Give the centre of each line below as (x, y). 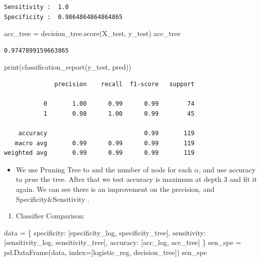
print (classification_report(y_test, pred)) (68, 67)
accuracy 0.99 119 (106, 133)
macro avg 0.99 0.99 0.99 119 (105, 143)
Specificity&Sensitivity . (53, 199)
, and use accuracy (227, 169)
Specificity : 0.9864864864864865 (63, 17)
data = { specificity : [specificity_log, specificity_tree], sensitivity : (105, 232)
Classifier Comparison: (50, 216)
